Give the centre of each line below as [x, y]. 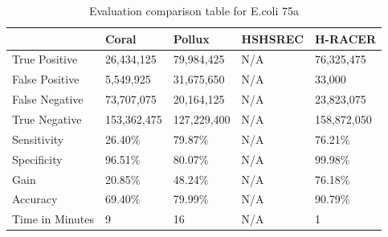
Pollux [191, 38]
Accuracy [35, 199]
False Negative [48, 99]
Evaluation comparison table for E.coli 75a [194, 10]
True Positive [45, 59]
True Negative [47, 118]
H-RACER [345, 38]
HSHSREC [272, 38]
